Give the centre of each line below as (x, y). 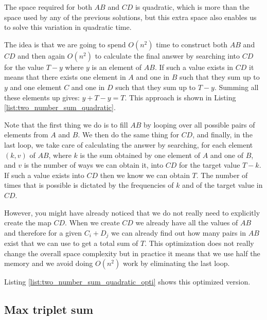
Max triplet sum (49, 309)
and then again (41, 55)
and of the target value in (222, 185)
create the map (28, 223)
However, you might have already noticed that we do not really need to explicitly (132, 212)
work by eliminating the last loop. (176, 263)
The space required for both (48, 7)
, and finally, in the (222, 135)
